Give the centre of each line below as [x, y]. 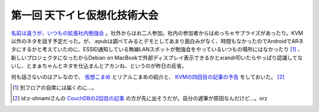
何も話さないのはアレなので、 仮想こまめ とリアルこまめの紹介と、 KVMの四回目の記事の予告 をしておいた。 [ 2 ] [148, 77]
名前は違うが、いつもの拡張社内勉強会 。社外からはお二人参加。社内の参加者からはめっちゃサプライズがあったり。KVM [157, 33]
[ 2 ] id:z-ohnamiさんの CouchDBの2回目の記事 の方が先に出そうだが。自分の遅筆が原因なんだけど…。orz [140, 98]
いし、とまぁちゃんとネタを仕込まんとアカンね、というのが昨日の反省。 [99, 66]
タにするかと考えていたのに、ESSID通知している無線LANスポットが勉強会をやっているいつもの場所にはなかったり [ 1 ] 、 [157, 50]
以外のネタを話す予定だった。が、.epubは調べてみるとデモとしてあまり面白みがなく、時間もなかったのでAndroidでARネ [157, 41]
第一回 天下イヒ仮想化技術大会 [85, 15]
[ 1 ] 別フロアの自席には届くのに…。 [55, 87]
